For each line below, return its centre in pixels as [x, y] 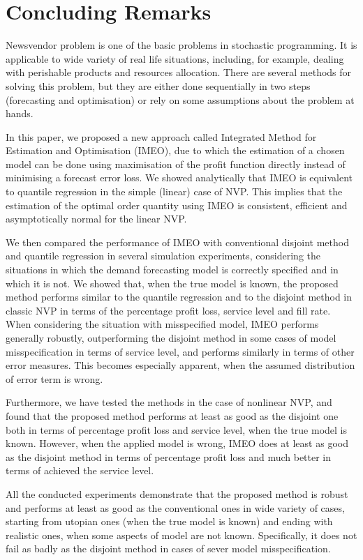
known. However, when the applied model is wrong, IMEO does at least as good [177, 443]
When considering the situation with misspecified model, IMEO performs [162, 324]
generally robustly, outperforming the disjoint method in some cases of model [171, 338]
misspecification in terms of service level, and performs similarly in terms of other [180, 351]
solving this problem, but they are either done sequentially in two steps [158, 85]
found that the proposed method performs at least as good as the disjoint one [172, 415]
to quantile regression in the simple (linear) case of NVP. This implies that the [174, 191]
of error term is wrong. [54, 378]
